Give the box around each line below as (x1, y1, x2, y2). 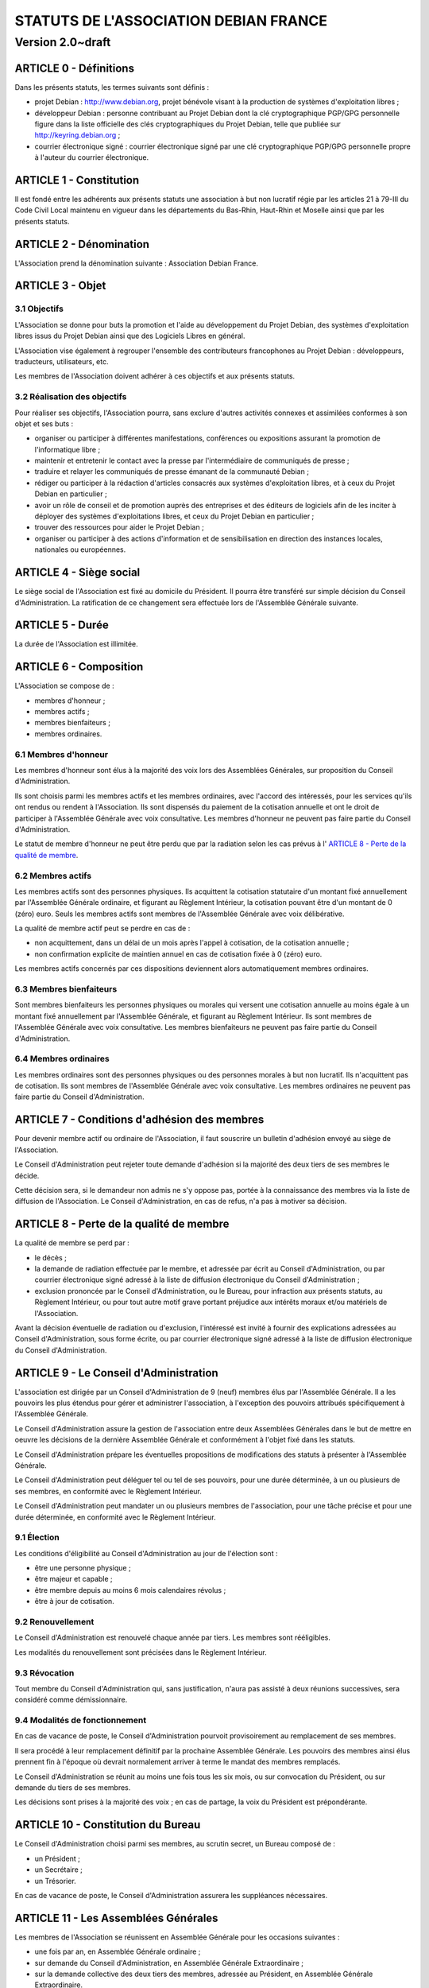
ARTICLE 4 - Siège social (14, 565, 141, 580)
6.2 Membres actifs (14, 870, 91, 881)
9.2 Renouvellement (14, 1617, 95, 1628)
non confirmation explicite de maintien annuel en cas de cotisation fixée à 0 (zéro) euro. (34, 949, 323, 958)
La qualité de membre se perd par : (14, 1238, 130, 1248)
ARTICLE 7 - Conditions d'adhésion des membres (14, 1113, 265, 1127)
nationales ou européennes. (34, 545, 126, 554)
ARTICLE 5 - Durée (14, 619, 109, 632)
